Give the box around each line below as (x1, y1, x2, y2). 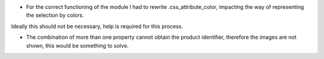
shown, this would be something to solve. (26, 42, 129, 49)
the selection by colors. (26, 12, 84, 19)
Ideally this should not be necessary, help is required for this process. (11, 23, 183, 30)
